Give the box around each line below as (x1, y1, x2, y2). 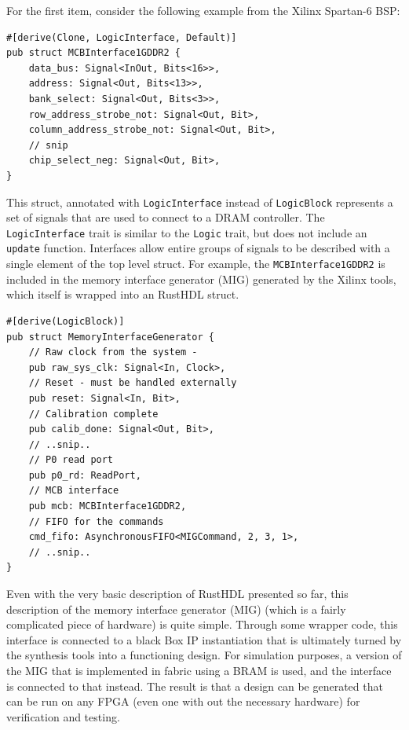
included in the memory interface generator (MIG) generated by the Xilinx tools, (6, 270, 396, 287)
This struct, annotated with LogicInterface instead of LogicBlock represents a (6, 193, 393, 210)
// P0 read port (28, 454, 114, 466)
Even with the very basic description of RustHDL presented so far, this (6, 585, 349, 602)
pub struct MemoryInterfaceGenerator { (6, 331, 214, 343)
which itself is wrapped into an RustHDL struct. (6, 286, 239, 303)
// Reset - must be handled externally (28, 377, 237, 389)
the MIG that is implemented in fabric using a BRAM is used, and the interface (6, 662, 392, 678)
